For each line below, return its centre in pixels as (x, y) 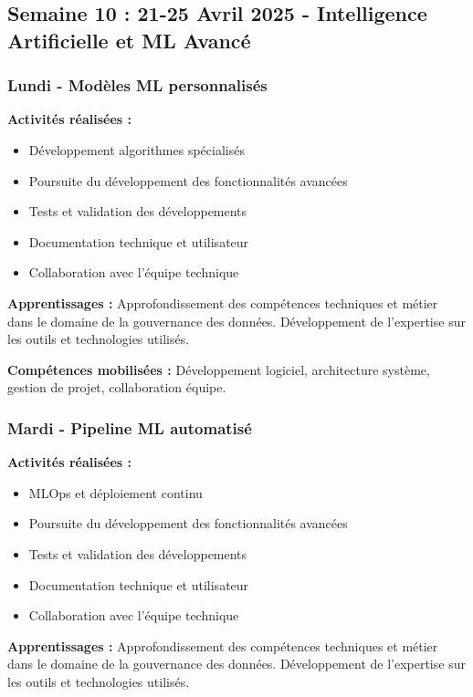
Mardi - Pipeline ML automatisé (130, 427)
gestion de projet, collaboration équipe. (117, 387)
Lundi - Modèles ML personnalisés (137, 85)
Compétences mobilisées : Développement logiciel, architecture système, (219, 369)
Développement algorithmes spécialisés (137, 149)
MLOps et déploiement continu (116, 492)
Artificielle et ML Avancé (129, 40)
